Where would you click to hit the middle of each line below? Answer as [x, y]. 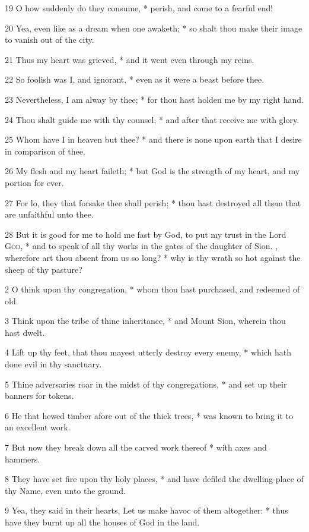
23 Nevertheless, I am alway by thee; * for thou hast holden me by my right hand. [154, 99]
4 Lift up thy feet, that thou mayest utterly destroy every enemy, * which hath [148, 352]
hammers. [23, 459]
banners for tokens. [39, 396]
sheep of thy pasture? [44, 269]
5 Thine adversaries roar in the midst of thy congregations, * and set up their [146, 384]
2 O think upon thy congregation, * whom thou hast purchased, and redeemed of [152, 289]
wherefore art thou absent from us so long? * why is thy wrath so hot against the [153, 257]
